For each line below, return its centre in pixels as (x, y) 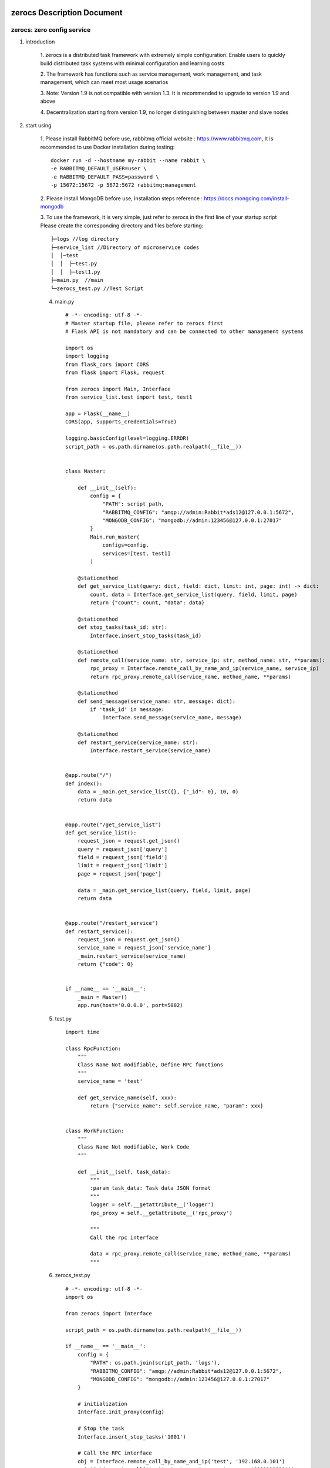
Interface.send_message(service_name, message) (172, 718)
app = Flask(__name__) (98, 414)
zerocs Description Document (67, 13)
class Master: (85, 471)
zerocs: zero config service (51, 30)
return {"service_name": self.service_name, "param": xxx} (177, 1106)
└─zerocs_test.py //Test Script (97, 288)
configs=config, (126, 545)
